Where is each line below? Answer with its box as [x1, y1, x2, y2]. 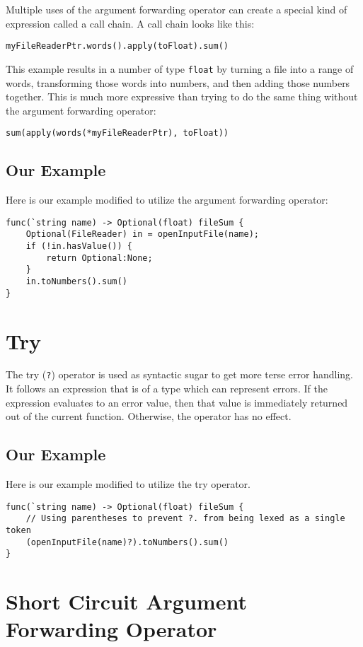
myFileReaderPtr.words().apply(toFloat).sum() [6, 41, 229, 52]
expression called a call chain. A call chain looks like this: [6, 16, 255, 30]
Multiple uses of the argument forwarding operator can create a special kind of [6, 2, 347, 16]
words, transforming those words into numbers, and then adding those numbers [6, 75, 350, 90]
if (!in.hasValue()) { [25, 241, 132, 252]
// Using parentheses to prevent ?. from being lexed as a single [25, 513, 345, 524]
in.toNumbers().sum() [25, 276, 127, 287]
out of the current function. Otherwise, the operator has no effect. [6, 409, 292, 424]
